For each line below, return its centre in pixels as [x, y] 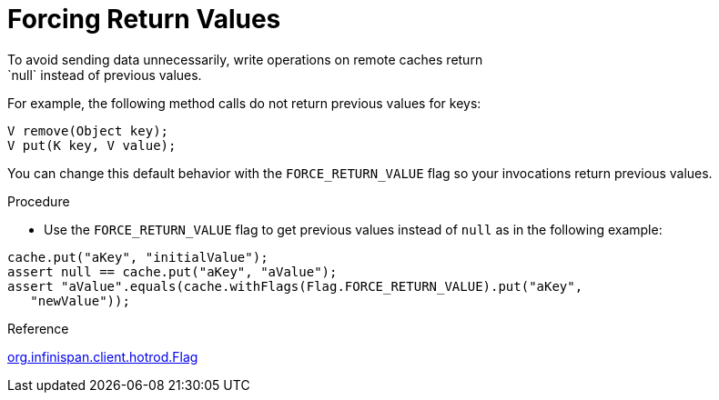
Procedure [39, 201]
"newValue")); [80, 300]
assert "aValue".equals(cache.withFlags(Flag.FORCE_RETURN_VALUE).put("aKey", [295, 286]
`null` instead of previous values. [105, 75]
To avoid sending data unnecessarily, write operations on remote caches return [245, 59]
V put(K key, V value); [92, 145]
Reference [38, 328]
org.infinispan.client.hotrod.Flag [103, 356]
